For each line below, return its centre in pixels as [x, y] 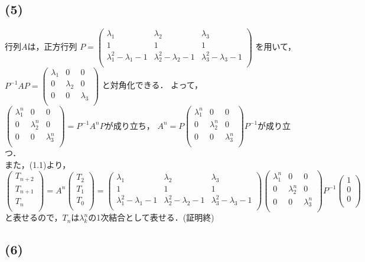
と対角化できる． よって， [152, 85]
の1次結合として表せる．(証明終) [151, 217]
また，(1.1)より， [38, 164]
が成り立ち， [130, 125]
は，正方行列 [52, 46]
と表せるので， [34, 217]
